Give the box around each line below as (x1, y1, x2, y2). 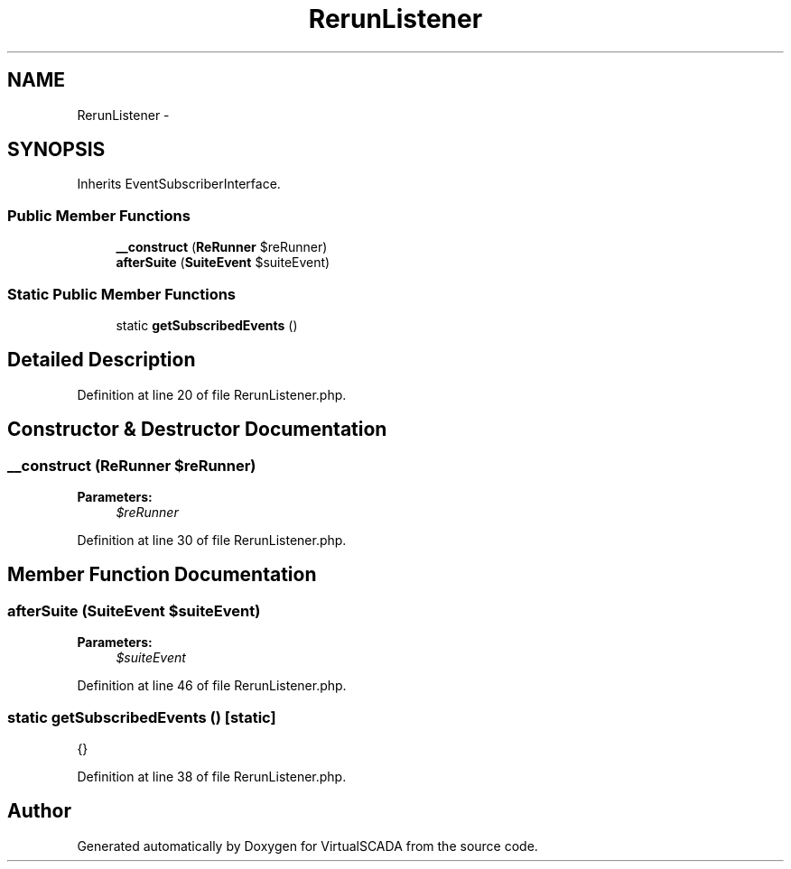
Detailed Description (7, 348, 196, 372)
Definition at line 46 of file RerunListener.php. (77, 678, 347, 694)
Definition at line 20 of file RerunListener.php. (77, 386, 347, 402)
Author (7, 800, 71, 823)
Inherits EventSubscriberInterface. (77, 176, 281, 192)
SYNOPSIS (7, 138, 106, 162)
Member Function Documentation (7, 563, 317, 587)
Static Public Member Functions (7, 284, 237, 303)
